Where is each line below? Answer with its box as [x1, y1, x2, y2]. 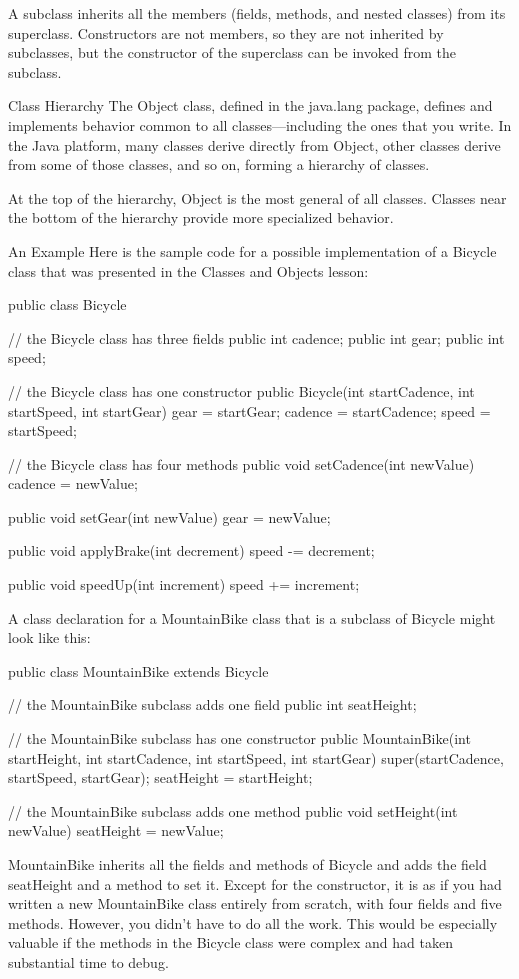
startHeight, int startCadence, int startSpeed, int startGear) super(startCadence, [8, 747, 504, 768]
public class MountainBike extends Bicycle [8, 660, 269, 681]
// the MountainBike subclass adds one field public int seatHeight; [8, 694, 417, 715]
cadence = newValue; [8, 473, 138, 494]
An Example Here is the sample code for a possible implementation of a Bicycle [8, 240, 497, 261]
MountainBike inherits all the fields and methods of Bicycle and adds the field [8, 854, 487, 874]
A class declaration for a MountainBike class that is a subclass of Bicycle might [8, 607, 496, 628]
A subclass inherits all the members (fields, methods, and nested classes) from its [8, 3, 506, 23]
